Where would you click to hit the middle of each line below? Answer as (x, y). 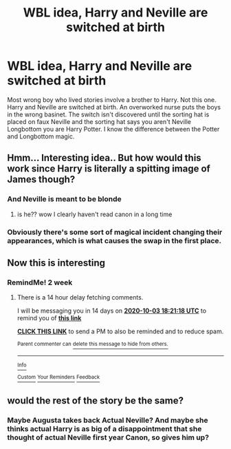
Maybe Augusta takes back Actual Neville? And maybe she (108, 420)
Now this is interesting (56, 263)
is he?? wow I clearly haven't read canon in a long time (95, 214)
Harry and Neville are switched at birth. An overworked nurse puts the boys (114, 107)
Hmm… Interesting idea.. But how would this (104, 158)
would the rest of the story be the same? (96, 400)
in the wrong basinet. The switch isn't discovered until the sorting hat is (108, 114)
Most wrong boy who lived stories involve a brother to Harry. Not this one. (112, 100)
